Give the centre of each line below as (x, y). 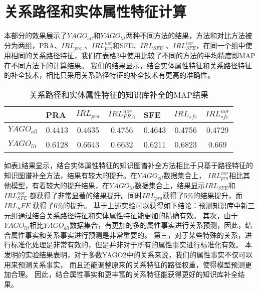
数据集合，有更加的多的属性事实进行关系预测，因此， (158, 225)
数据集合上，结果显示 (170, 185)
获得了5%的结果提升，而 (203, 195)
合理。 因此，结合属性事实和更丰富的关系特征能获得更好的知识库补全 (124, 274)
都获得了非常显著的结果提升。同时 (86, 195)
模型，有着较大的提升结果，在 (60, 185)
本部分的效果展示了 (36, 35)
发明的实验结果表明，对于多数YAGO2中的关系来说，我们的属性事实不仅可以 (128, 255)
